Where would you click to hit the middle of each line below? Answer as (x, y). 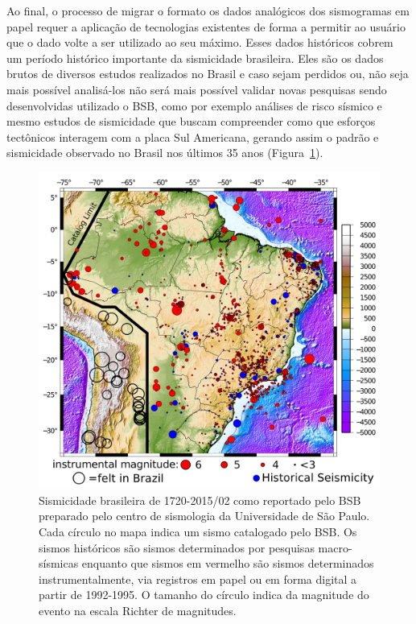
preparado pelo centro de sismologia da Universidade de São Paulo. (204, 516)
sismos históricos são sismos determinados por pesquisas (177, 547)
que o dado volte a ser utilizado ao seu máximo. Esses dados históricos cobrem (200, 42)
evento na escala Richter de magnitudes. (138, 611)
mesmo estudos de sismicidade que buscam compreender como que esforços (191, 121)
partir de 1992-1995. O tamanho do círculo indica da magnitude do (204, 595)
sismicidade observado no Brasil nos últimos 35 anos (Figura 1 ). (165, 153)
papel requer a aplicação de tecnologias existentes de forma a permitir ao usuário (206, 26)
